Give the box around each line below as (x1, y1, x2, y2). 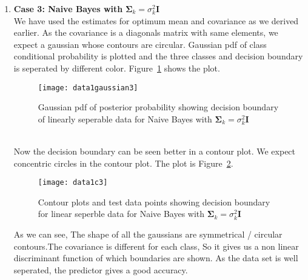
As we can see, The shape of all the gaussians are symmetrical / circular (13, 228, 283, 241)
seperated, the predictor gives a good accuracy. (13, 263, 188, 276)
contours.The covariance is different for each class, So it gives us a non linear (13, 239, 299, 252)
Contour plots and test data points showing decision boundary (38, 195, 270, 208)
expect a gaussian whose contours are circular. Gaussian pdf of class (13, 38, 267, 50)
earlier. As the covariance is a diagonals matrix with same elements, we (13, 26, 278, 39)
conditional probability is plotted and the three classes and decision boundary (13, 50, 303, 62)
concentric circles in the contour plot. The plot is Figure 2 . (13, 156, 233, 169)
